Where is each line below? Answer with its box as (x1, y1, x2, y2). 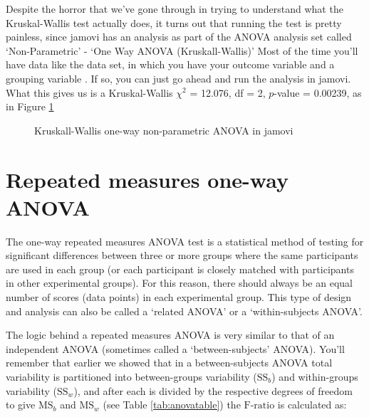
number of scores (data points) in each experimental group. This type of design (6, 290, 352, 305)
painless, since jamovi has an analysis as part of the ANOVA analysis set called (6, 29, 352, 44)
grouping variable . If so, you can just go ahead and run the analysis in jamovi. (6, 70, 351, 85)
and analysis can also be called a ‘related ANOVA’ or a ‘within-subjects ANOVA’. (6, 303, 363, 318)
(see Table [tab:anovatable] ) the (103, 397, 241, 412)
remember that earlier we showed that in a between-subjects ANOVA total (6, 355, 333, 370)
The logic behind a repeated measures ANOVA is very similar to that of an (6, 327, 335, 342)
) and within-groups (271, 369, 358, 384)
